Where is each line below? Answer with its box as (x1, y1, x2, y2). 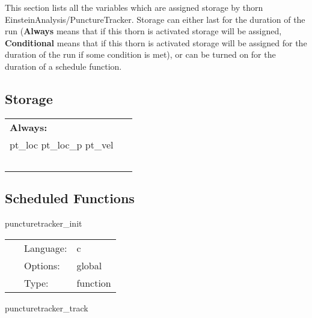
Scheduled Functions (5, 189, 135, 207)
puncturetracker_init (5, 216, 82, 229)
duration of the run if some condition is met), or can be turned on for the (5, 48, 276, 61)
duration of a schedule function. (5, 60, 122, 72)
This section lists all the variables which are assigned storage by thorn (5, 1, 263, 13)
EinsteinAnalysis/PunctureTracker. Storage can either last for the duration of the (5, 13, 305, 25)
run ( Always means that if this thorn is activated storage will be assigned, (5, 25, 282, 37)
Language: (24, 240, 67, 255)
